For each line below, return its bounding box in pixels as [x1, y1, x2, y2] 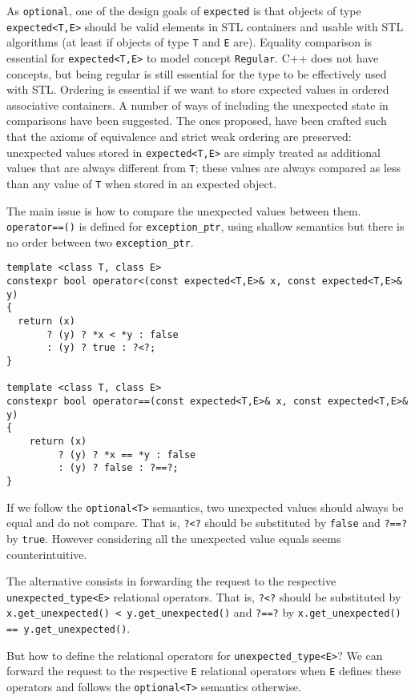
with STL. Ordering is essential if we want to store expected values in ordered [6, 81, 389, 98]
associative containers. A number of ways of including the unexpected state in [6, 96, 389, 113]
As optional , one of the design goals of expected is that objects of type [6, 2, 361, 18]
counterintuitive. [6, 545, 87, 562]
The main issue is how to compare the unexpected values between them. [6, 202, 361, 219]
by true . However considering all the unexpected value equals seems [6, 529, 341, 546]
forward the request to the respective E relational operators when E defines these [6, 662, 401, 679]
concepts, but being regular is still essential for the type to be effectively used [6, 65, 387, 82]
